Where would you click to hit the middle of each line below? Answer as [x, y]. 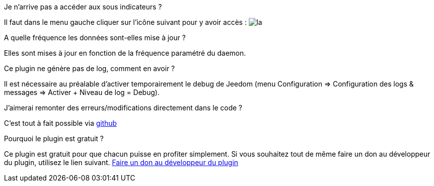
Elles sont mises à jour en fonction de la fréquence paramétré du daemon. [125, 53]
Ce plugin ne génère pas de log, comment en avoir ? [89, 68]
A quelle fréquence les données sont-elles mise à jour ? [95, 38]
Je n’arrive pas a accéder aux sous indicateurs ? [83, 7]
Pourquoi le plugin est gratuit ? [54, 139]
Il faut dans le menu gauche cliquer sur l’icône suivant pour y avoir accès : [125, 22]
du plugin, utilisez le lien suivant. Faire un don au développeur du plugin [121, 162]
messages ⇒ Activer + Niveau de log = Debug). [82, 92]
